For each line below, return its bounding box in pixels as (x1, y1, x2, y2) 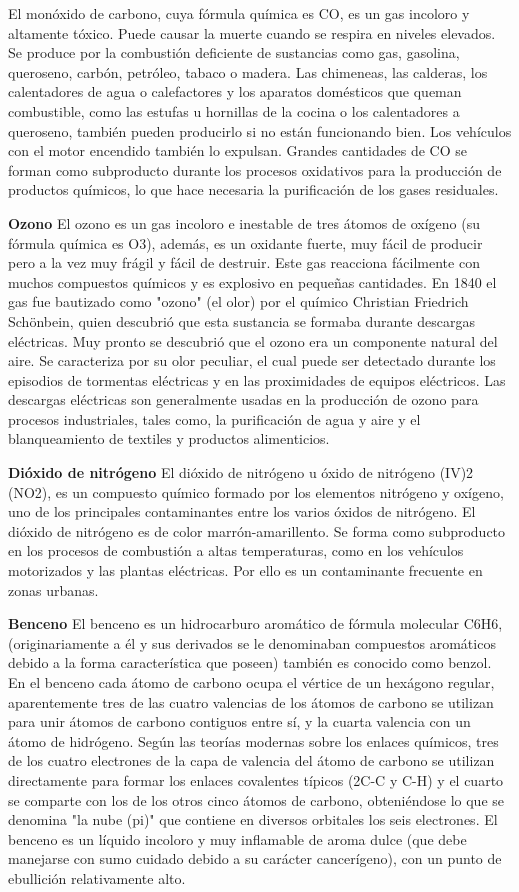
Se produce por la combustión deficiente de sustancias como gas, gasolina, (8, 42, 460, 63)
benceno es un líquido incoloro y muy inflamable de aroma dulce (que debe (8, 828, 467, 849)
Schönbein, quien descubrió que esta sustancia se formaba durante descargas (8, 310, 475, 331)
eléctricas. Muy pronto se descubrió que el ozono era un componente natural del (8, 330, 498, 351)
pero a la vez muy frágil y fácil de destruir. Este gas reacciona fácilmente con (8, 252, 480, 273)
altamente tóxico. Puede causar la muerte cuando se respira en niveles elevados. (8, 22, 496, 43)
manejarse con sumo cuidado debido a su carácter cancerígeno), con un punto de (8, 848, 502, 869)
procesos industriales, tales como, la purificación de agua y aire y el (8, 408, 421, 429)
